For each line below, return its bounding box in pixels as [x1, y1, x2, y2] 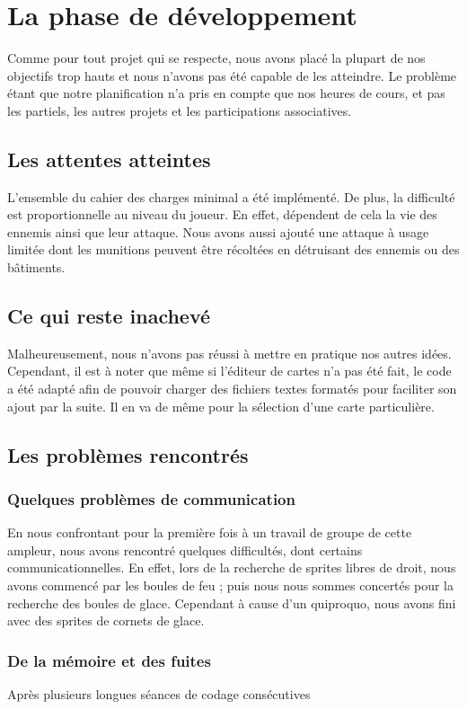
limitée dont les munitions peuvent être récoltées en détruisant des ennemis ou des [7, 240, 460, 259]
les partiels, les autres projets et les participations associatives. [7, 101, 352, 120]
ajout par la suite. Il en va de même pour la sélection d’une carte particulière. [7, 396, 435, 415]
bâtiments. [7, 258, 66, 277]
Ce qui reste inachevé [7, 302, 211, 330]
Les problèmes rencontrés [7, 440, 249, 468]
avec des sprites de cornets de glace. [7, 611, 205, 630]
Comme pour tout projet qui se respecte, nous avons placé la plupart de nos [7, 49, 426, 67]
